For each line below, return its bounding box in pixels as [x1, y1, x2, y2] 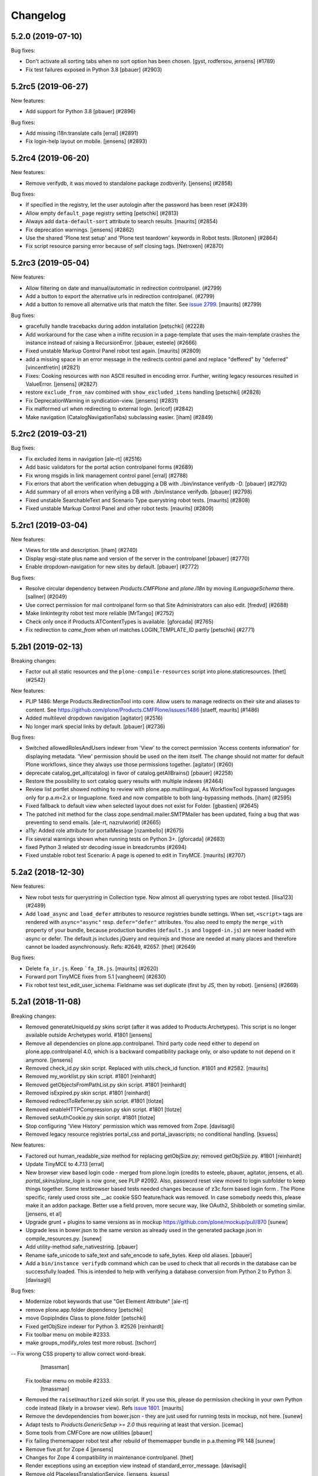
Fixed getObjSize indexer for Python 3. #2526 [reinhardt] [25, 1322, 164, 1330]
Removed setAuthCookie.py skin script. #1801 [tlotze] [25, 1114, 155, 1121]
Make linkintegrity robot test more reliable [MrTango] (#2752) [25, 610, 174, 617]
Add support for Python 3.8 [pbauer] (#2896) [25, 108, 136, 115]
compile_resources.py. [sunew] [25, 1235, 102, 1242]
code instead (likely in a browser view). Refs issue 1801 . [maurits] [25, 1404, 184, 1411]
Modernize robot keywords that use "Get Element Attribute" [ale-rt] [25, 1298, 189, 1305]
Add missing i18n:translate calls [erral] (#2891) [25, 129, 138, 136]
